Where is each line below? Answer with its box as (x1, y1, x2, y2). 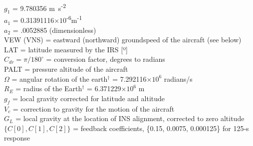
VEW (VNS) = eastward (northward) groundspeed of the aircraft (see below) (4, 34, 242, 45)
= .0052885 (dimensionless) (12, 24, 96, 35)
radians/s (164, 73, 193, 84)
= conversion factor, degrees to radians (46, 54, 165, 64)
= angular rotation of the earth (11, 73, 108, 84)
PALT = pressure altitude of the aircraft (4, 64, 128, 74)
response (4, 133, 30, 143)
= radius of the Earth (15, 83, 82, 94)
